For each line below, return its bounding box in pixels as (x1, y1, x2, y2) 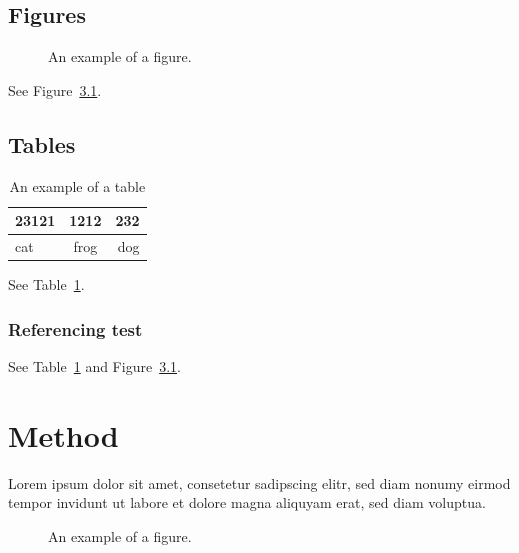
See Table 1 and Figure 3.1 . (8, 355, 181, 376)
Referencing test (8, 316, 143, 341)
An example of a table (9, 175, 146, 196)
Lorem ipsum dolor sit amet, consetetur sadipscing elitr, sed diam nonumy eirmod (8, 472, 511, 493)
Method (8, 414, 119, 455)
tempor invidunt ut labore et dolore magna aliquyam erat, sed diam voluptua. (8, 492, 486, 513)
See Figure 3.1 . (8, 79, 102, 100)
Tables (8, 128, 76, 159)
